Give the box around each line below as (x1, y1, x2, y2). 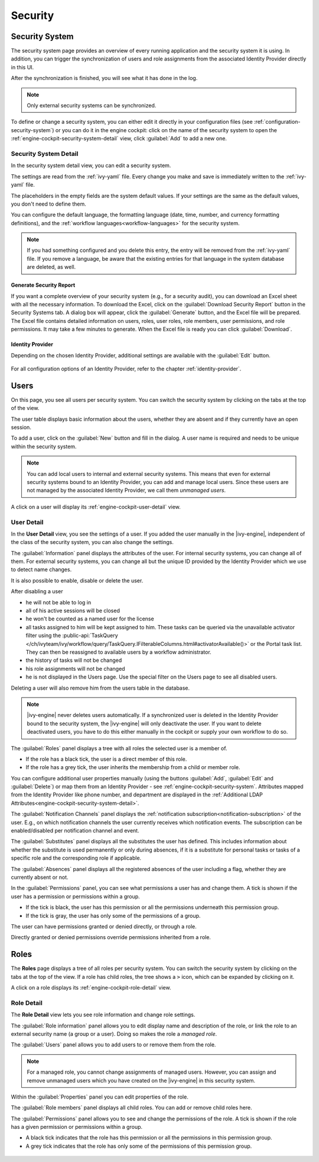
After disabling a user (11, 588, 63, 595)
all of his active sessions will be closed (25, 607, 121, 614)
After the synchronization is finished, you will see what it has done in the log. (11, 75, 198, 82)
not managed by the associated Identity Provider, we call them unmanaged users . (27, 486, 226, 494)
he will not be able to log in (25, 598, 92, 606)
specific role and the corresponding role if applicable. (11, 854, 142, 862)
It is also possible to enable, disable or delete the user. (11, 577, 144, 584)
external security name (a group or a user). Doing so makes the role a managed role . (11, 1030, 217, 1037)
